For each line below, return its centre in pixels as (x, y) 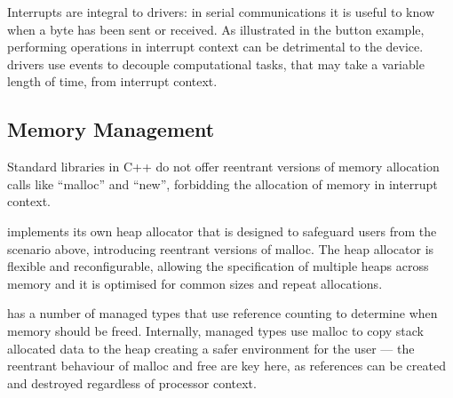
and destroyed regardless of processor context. (132, 382)
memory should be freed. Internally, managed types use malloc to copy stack (216, 330)
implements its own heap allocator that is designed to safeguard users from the (222, 231)
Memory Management (111, 129)
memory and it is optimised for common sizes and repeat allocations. (195, 283)
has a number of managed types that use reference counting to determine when (223, 313)
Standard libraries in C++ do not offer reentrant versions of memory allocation (223, 167)
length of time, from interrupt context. (112, 81)
